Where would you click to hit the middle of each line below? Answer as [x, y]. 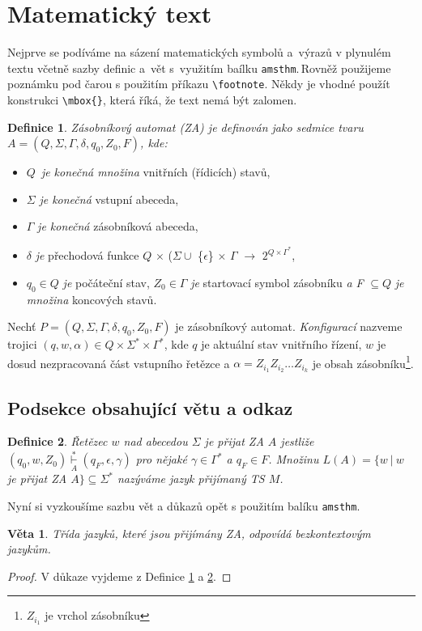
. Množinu [294, 459]
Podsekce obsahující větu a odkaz [150, 407]
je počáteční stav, [106, 282]
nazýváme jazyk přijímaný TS [191, 479]
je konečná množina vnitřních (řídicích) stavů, [156, 172]
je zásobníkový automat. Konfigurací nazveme [289, 326]
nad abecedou [156, 441]
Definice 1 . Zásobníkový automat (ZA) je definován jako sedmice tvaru [185, 127]
